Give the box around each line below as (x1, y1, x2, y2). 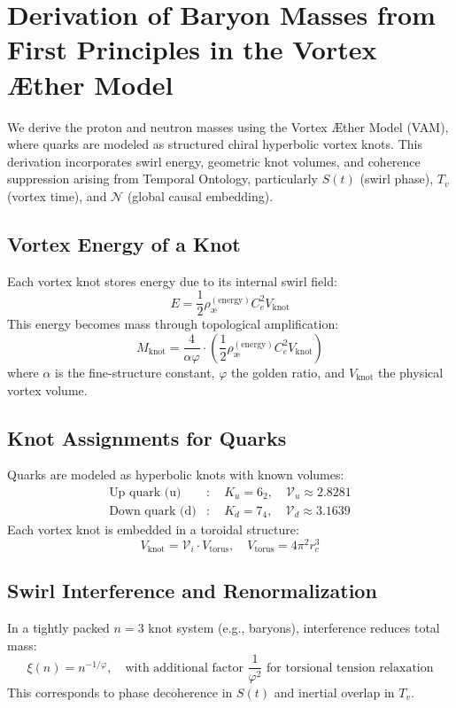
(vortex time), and (7, 186, 107, 205)
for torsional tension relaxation (267, 661, 434, 674)
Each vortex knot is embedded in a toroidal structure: (7, 519, 299, 538)
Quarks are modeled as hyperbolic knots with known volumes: (7, 465, 344, 484)
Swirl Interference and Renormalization (7, 577, 377, 604)
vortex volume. (7, 380, 88, 399)
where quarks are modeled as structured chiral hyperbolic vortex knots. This (7, 135, 422, 153)
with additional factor (125, 661, 243, 674)
